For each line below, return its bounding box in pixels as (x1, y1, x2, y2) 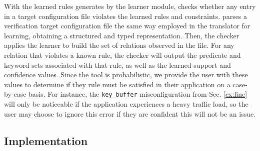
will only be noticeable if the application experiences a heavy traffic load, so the (4, 99, 248, 109)
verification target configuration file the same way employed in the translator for (4, 20, 250, 31)
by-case (4, 89, 26, 99)
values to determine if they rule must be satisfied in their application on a (4, 79, 230, 89)
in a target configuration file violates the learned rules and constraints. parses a (4, 10, 247, 21)
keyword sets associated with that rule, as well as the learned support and (4, 59, 231, 70)
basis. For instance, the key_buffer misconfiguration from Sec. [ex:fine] (28, 89, 247, 99)
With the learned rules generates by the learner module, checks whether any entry (4, 1, 256, 11)
